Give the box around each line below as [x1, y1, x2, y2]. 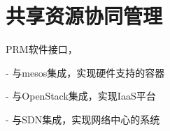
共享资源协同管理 [6, 1, 163, 30]
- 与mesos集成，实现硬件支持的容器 [6, 65, 165, 79]
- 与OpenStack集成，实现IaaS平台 [6, 88, 156, 103]
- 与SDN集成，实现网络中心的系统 [6, 111, 160, 126]
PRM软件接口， [6, 42, 78, 56]
